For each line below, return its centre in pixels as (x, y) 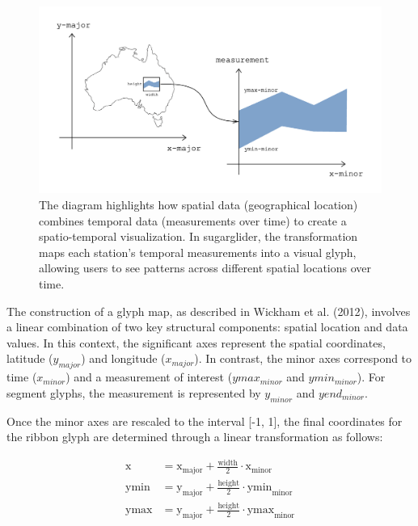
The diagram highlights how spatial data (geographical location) (198, 205)
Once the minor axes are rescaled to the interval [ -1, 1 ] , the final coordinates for (205, 421)
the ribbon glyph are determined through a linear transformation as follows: (195, 437)
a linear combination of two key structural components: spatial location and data (207, 327)
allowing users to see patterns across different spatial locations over (205, 268)
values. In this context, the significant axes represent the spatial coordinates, (196, 342)
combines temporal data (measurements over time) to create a (193, 220)
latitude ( (30, 358)
